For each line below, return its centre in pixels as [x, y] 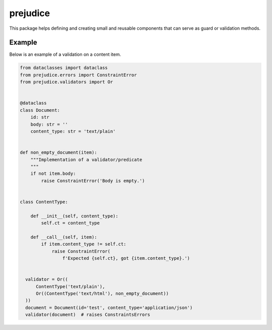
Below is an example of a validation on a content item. [65, 54]
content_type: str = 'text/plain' [73, 131]
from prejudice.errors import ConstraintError [78, 75]
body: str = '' [49, 124]
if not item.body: [53, 174]
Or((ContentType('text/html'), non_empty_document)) [102, 293]
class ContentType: [44, 202]
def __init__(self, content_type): [74, 216]
